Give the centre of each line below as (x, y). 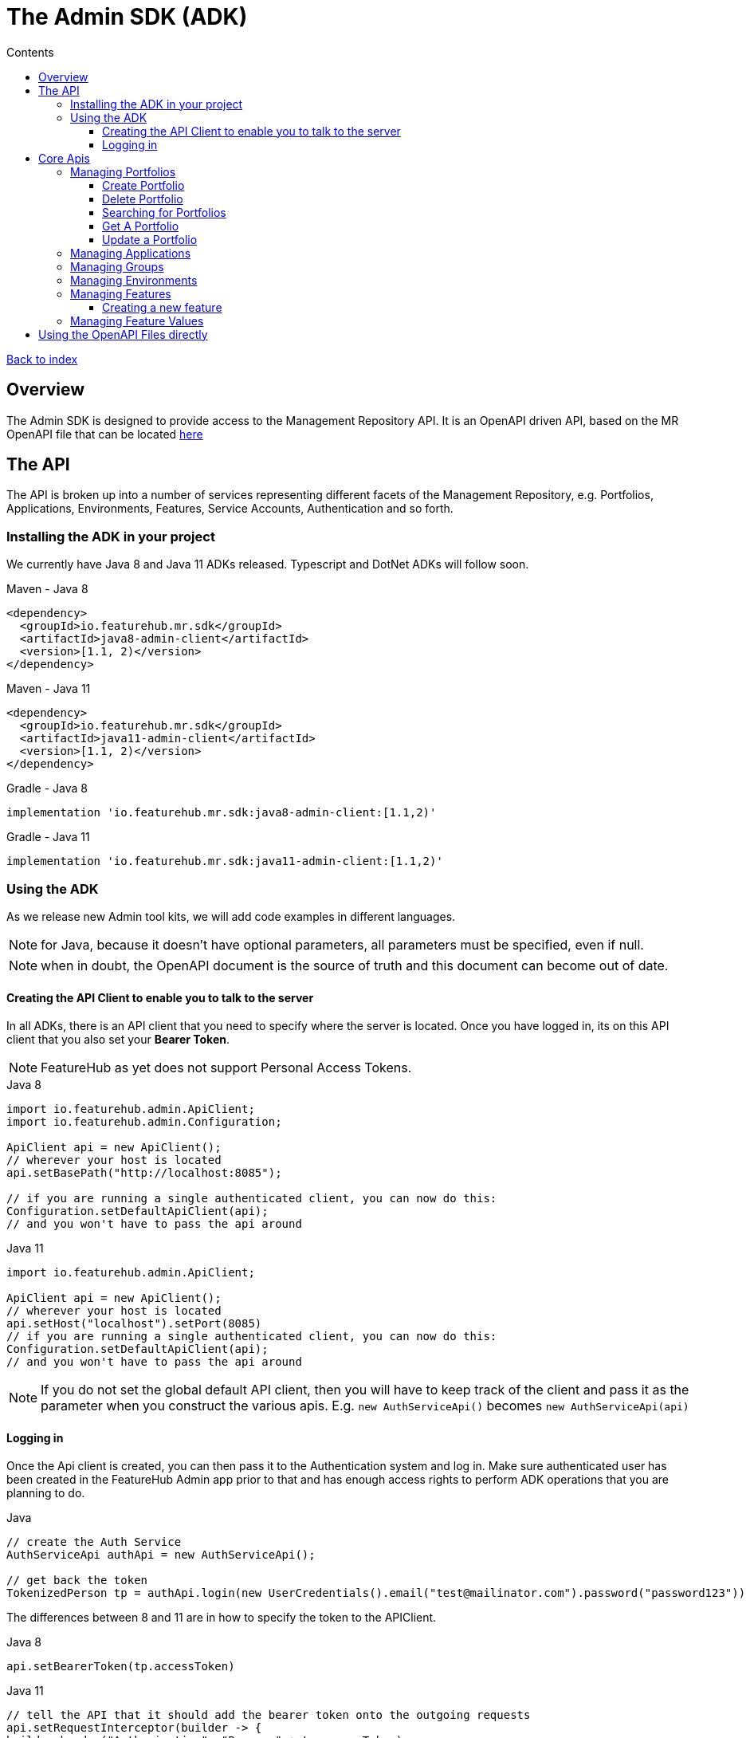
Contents (30, 52)
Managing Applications (131, 253)
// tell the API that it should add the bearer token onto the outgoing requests (269, 1715)
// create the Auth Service (94, 1542)
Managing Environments (134, 280)
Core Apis (64, 158)
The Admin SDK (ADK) (127, 17)
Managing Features (121, 293)
